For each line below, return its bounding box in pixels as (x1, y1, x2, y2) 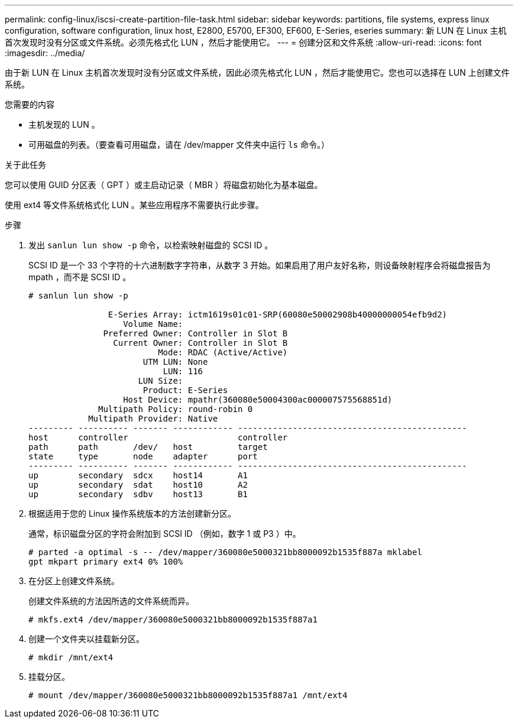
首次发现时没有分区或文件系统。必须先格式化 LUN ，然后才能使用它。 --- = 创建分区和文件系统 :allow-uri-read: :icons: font (5, 37, 482, 47)
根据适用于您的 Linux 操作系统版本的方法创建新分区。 (28, 508, 237, 518)
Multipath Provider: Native (88, 414, 218, 423)
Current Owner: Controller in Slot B (113, 338, 288, 348)
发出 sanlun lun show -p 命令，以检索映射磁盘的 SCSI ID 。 (28, 240, 273, 250)
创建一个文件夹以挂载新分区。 (28, 634, 144, 644)
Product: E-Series (143, 385, 228, 395)
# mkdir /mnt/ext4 (28, 653, 114, 662)
